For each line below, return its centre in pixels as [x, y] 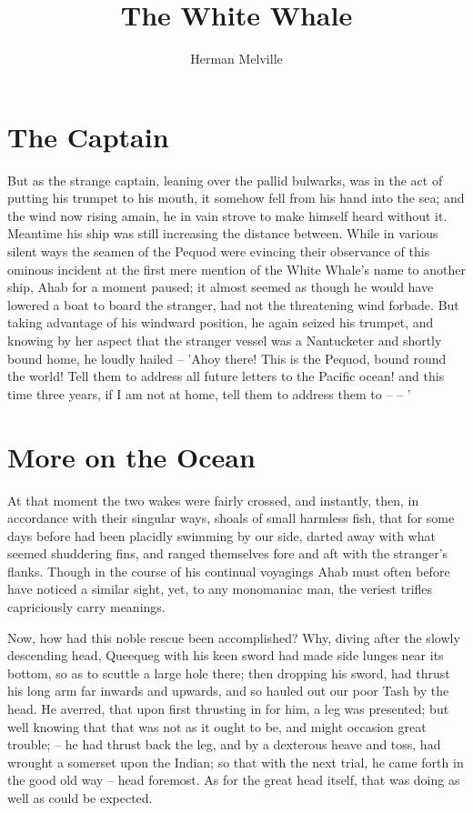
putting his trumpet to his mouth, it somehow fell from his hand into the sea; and [236, 198]
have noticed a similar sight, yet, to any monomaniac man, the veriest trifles [220, 589]
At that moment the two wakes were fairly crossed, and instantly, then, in [213, 500]
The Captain [88, 136]
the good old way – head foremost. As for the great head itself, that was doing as [234, 780]
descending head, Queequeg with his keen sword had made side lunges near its [226, 655]
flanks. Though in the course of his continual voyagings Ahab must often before [229, 571]
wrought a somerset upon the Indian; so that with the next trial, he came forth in [236, 762]
